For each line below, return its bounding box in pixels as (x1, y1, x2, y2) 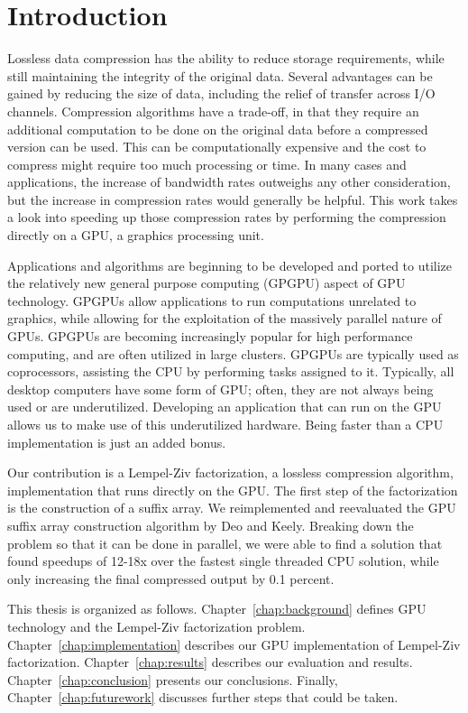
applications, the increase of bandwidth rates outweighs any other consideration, (7, 172, 451, 191)
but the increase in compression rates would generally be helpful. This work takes (7, 190, 458, 208)
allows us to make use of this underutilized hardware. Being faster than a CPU (7, 415, 444, 433)
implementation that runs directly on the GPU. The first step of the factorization (7, 480, 458, 499)
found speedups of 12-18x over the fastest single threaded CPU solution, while (7, 551, 439, 570)
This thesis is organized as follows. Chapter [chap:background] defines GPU (7, 599, 427, 618)
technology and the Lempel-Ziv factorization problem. (7, 616, 306, 635)
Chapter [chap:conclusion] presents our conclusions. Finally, (7, 670, 338, 689)
